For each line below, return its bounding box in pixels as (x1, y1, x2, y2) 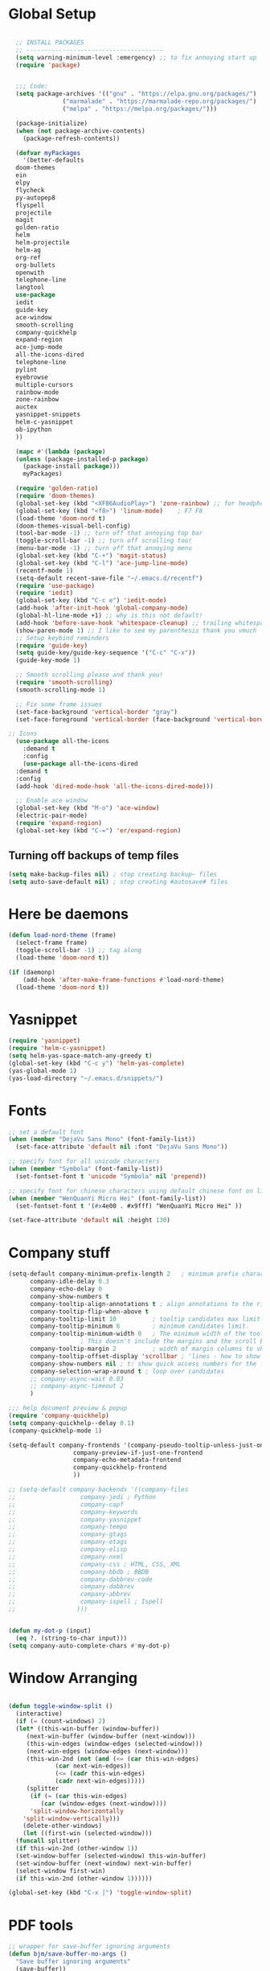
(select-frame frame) (15, 938, 88, 947)
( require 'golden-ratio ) (15, 484, 99, 493)
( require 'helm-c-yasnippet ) (8, 1045, 106, 1053)
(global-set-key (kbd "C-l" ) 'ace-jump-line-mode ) (15, 559, 189, 567)
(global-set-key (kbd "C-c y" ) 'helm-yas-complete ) (8, 1059, 185, 1067)
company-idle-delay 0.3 (29, 1278, 110, 1286)
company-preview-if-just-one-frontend (72, 1448, 203, 1456)
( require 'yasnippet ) (8, 1037, 81, 1045)
